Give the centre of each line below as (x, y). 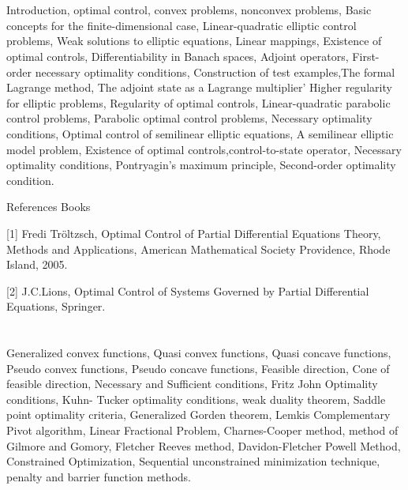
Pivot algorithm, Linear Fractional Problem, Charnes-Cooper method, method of (202, 430)
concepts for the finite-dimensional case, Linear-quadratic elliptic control (182, 25)
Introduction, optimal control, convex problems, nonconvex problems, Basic (189, 10)
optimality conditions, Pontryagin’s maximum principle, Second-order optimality (201, 165)
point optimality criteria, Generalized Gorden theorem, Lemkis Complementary (198, 415)
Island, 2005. (37, 264)
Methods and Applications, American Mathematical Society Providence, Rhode (198, 249)
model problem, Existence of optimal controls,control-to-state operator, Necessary (204, 149)
